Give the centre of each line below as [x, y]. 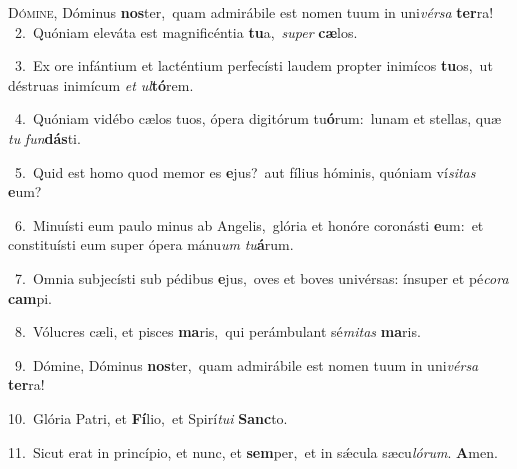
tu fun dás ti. [44, 137]
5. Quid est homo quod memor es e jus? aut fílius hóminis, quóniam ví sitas [245, 171]
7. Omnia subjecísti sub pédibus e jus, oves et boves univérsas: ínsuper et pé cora [261, 277]
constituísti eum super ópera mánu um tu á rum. [151, 244]
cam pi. [30, 297]
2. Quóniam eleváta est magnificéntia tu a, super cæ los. [186, 31]
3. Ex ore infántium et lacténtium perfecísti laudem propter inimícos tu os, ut [253, 65]
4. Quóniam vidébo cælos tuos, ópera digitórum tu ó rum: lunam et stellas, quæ [258, 118]
